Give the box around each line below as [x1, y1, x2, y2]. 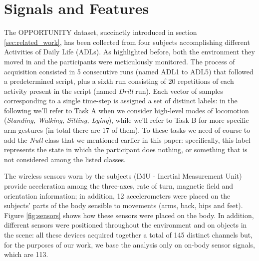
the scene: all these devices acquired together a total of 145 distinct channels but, [4, 230, 253, 240]
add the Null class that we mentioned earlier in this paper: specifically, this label [4, 134, 251, 145]
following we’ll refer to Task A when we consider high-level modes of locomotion [4, 105, 249, 115]
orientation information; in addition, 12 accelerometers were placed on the [4, 190, 231, 201]
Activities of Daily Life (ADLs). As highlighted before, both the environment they [4, 46, 255, 57]
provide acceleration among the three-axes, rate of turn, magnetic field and [4, 181, 234, 191]
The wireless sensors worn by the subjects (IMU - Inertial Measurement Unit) [4, 171, 242, 181]
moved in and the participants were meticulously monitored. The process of [4, 56, 235, 66]
